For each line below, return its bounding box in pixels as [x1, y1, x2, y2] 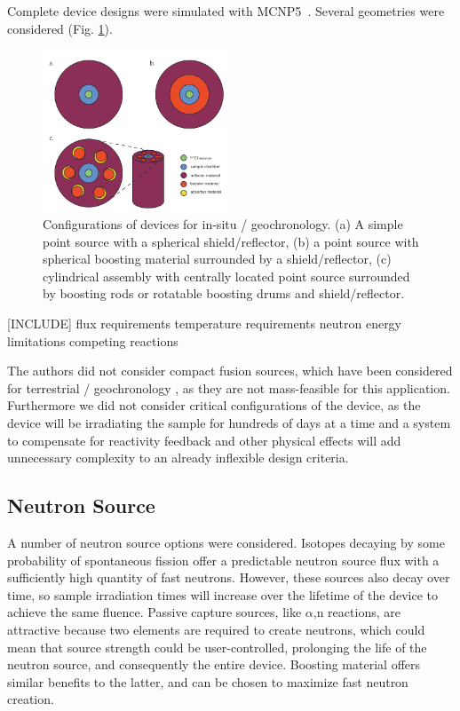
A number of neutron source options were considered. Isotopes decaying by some [7, 533, 445, 552]
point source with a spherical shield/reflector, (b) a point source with [43, 232, 419, 250]
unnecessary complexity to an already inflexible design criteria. [7, 448, 349, 467]
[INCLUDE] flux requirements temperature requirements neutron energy [7, 314, 402, 333]
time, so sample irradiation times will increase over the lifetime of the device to [7, 585, 438, 604]
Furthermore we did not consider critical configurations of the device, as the [7, 396, 421, 415]
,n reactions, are [313, 603, 401, 621]
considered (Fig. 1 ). [7, 19, 113, 37]
